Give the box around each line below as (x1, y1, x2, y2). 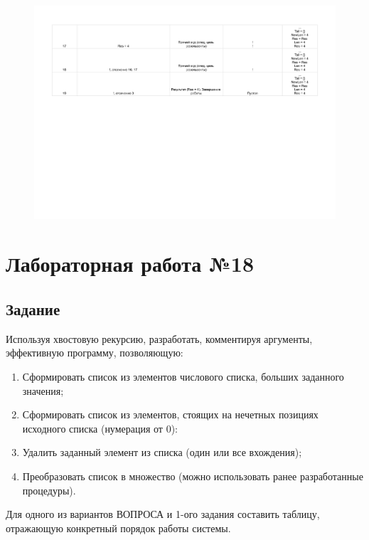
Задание (6, 298, 60, 320)
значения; (22, 383, 64, 398)
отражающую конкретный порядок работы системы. (6, 520, 231, 535)
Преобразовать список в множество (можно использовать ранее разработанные (22, 468, 363, 483)
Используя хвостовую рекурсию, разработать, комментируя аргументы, (6, 331, 313, 346)
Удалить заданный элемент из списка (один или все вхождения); (22, 445, 302, 460)
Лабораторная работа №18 (6, 249, 255, 278)
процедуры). (22, 482, 76, 497)
